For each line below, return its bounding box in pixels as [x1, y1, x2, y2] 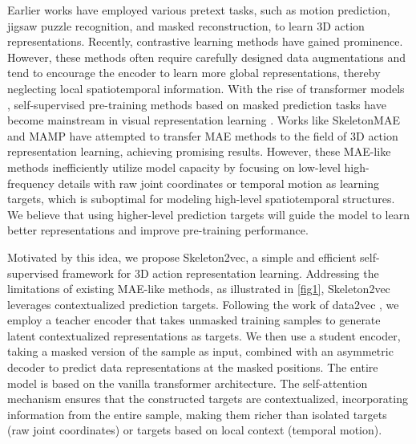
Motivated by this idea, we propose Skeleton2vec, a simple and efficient [7, 248, 357, 265]
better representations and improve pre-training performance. [7, 222, 309, 238]
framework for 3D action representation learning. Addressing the [62, 264, 379, 281]
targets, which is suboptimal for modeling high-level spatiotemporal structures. [7, 190, 395, 207]
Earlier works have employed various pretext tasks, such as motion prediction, [7, 2, 390, 18]
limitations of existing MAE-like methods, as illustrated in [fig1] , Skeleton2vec [7, 280, 390, 297]
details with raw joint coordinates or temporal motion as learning [58, 174, 380, 191]
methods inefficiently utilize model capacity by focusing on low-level [7, 158, 341, 175]
